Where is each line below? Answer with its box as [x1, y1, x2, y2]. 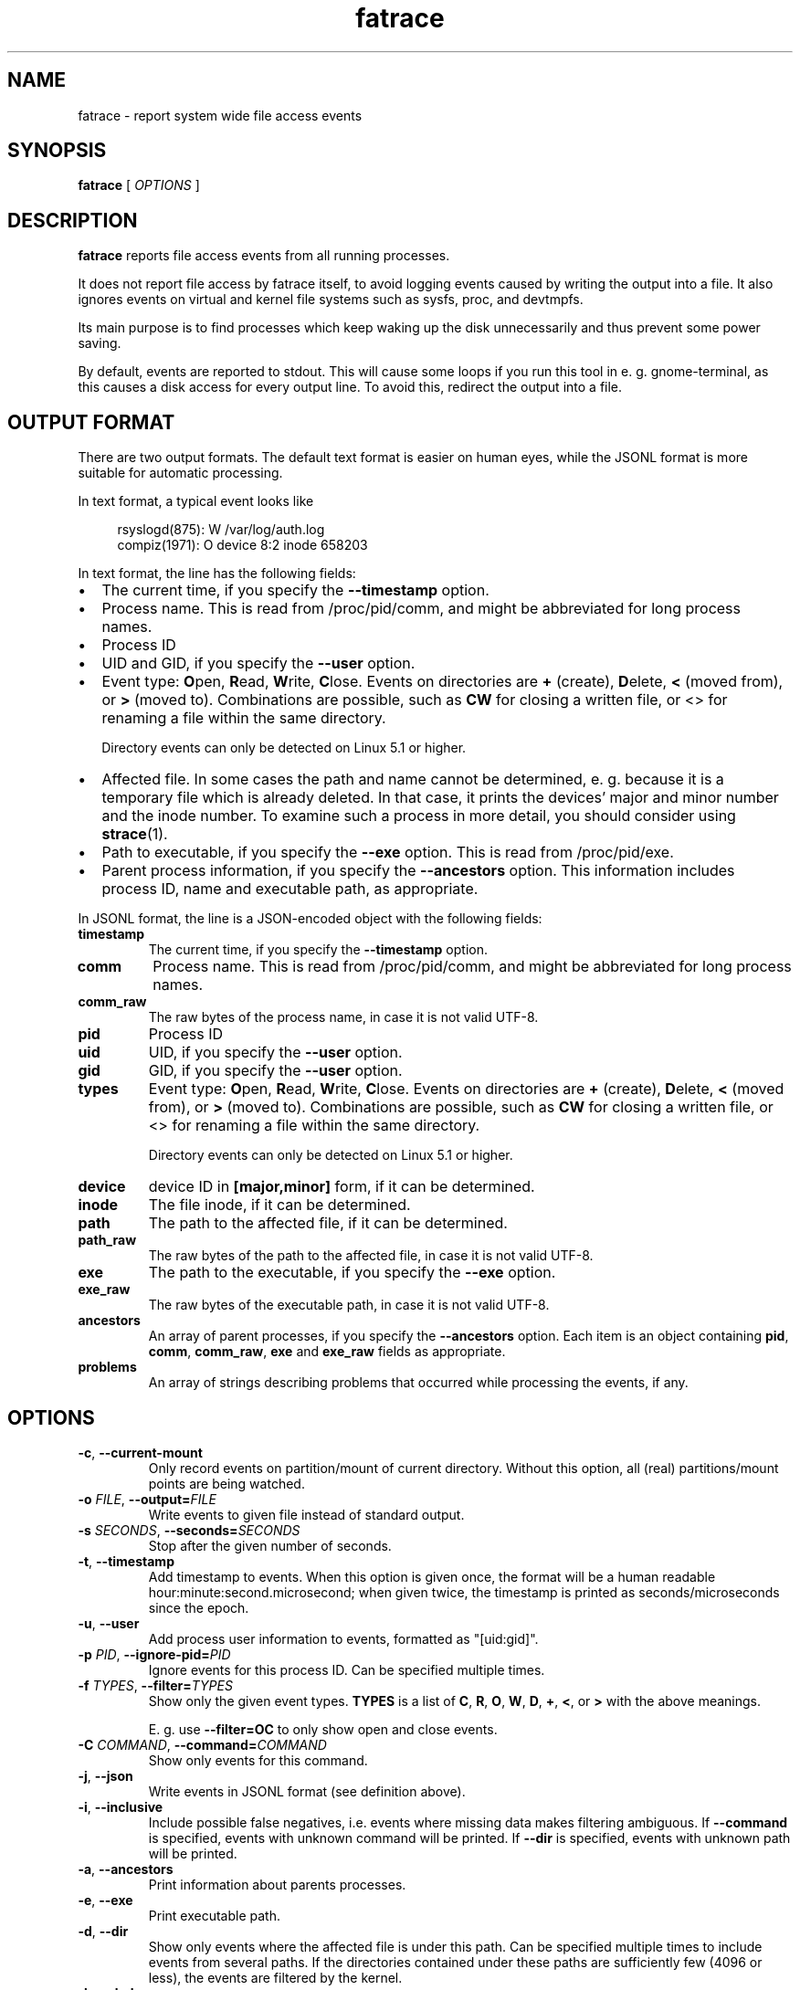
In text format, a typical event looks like [78, 493, 314, 510]
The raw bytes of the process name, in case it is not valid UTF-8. [148, 1009, 539, 1026]
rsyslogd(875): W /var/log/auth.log [117, 521, 325, 538]
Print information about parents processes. [148, 1876, 406, 1892]
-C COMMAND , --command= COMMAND [78, 1736, 327, 1753]
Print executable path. [148, 1907, 280, 1923]
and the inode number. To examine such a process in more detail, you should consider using [101, 806, 736, 826]
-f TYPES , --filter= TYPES [78, 1677, 233, 1693]
